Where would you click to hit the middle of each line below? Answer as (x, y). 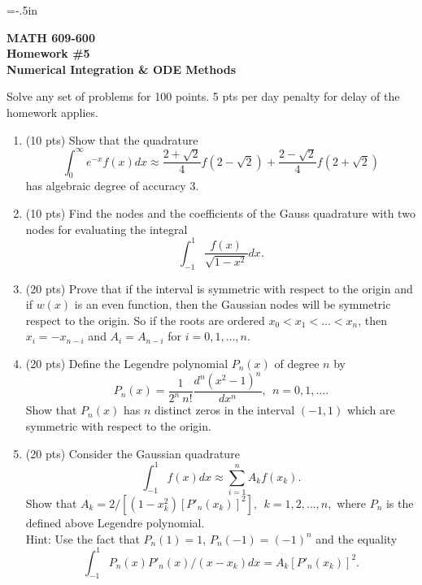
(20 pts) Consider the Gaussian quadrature (133, 453)
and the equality (357, 538)
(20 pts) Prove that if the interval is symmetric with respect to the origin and (219, 288)
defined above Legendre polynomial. (115, 522)
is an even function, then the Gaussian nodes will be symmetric (233, 304)
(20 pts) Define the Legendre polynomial (127, 363)
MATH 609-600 (51, 37)
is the (400, 503)
